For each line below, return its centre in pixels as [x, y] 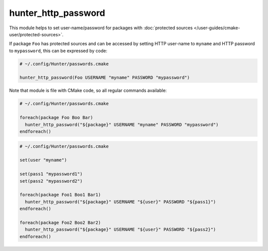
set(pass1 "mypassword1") [51, 174]
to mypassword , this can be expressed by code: [58, 51]
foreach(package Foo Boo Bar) [56, 118]
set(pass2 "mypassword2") [51, 181]
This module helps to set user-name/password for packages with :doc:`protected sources [101, 28]
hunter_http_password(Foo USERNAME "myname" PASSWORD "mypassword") [105, 78]
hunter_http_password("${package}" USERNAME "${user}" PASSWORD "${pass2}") [120, 230]
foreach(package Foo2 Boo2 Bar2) [60, 222]
